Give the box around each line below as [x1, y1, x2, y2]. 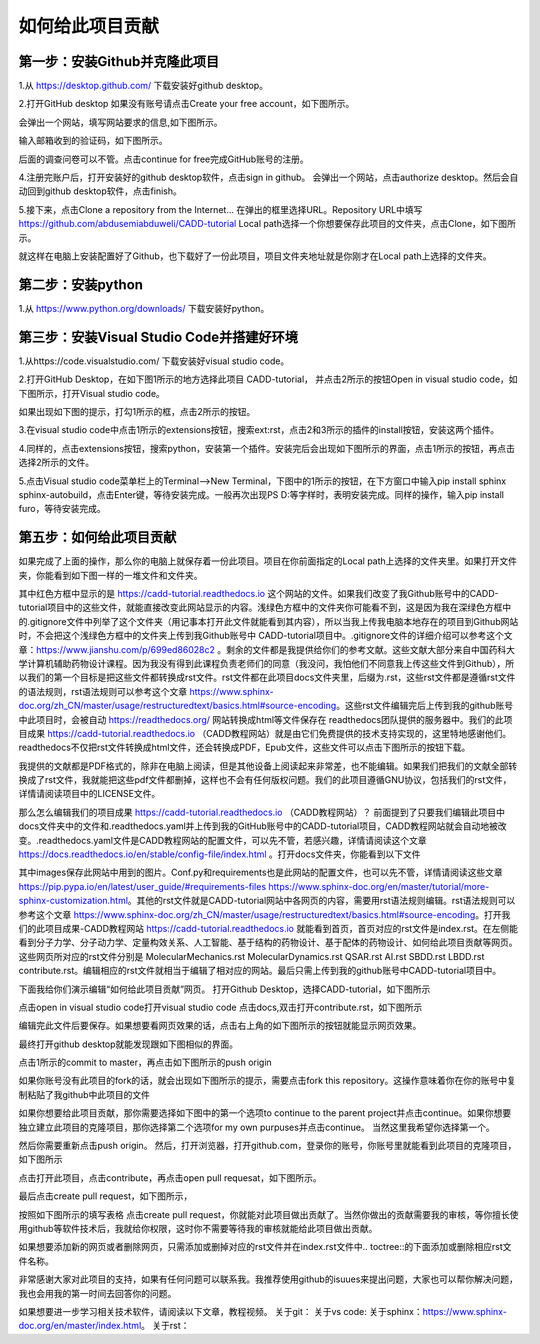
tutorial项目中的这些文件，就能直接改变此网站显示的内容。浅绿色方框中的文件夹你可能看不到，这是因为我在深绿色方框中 [18, 601, 512, 614]
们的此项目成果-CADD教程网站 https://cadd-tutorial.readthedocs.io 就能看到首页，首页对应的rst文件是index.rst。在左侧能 [18, 922, 519, 934]
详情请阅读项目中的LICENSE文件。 [18, 788, 161, 800]
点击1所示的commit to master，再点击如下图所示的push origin [18, 1056, 272, 1069]
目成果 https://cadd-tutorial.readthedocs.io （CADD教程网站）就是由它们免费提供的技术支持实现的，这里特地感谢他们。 [18, 727, 512, 739]
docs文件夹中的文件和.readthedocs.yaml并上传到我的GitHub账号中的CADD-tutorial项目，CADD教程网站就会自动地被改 [18, 820, 507, 832]
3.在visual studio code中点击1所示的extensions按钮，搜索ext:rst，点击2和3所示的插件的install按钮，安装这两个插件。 [18, 424, 500, 436]
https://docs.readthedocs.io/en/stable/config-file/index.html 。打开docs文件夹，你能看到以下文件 [18, 848, 421, 860]
